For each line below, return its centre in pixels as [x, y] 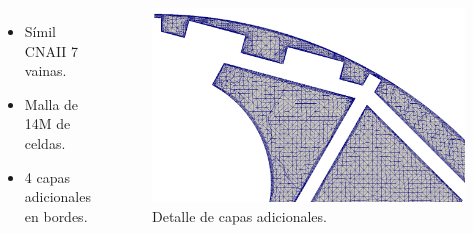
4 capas [47, 176]
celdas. [45, 142]
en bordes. [56, 215]
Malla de [51, 103]
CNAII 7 [51, 50]
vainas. [45, 70]
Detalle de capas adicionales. [239, 215]
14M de [47, 123]
